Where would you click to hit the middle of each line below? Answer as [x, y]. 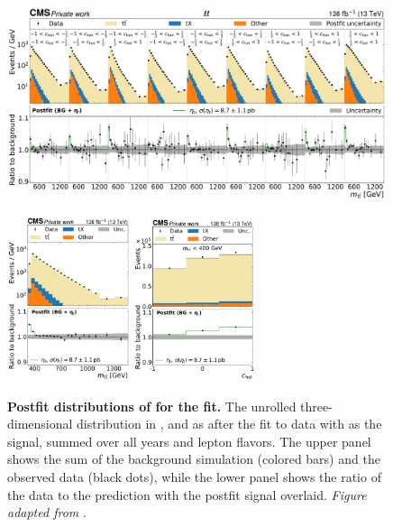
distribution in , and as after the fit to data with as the [229, 424]
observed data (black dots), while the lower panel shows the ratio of [194, 476]
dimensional [40, 424]
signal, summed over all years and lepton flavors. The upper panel [189, 441]
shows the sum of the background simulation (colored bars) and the [194, 459]
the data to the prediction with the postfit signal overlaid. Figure [187, 494]
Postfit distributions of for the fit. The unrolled [152, 406]
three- [316, 406]
